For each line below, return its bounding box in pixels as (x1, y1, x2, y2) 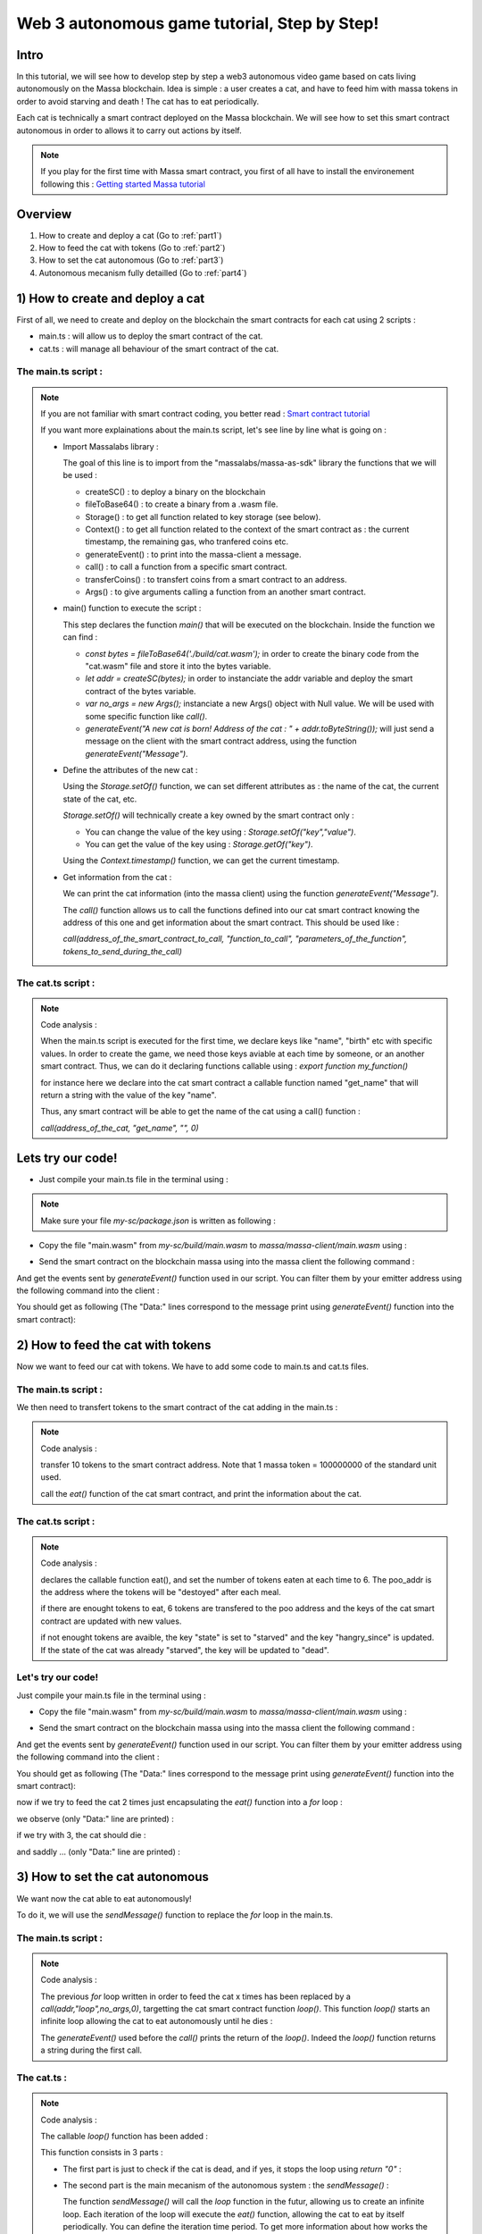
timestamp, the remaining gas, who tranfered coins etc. (85, 536, 289, 547)
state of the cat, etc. (62, 794, 137, 804)
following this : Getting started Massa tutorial (40, 179, 205, 189)
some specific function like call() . (85, 710, 208, 721)
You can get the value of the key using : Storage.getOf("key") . (85, 839, 313, 850)
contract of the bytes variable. (85, 685, 196, 696)
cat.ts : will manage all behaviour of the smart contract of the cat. (38, 343, 279, 354)
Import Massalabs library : (62, 441, 160, 451)
